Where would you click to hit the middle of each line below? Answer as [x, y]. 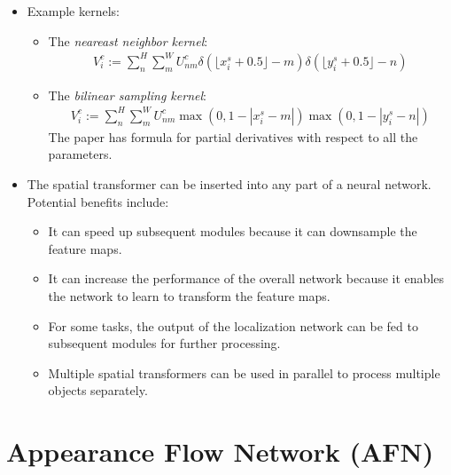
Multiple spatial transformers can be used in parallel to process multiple [244, 372]
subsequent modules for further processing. [164, 343]
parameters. [80, 154]
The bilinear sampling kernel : [127, 95]
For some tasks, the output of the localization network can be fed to [233, 325]
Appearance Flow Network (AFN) [220, 451]
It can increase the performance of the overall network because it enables [246, 278]
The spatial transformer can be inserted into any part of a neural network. [229, 184]
